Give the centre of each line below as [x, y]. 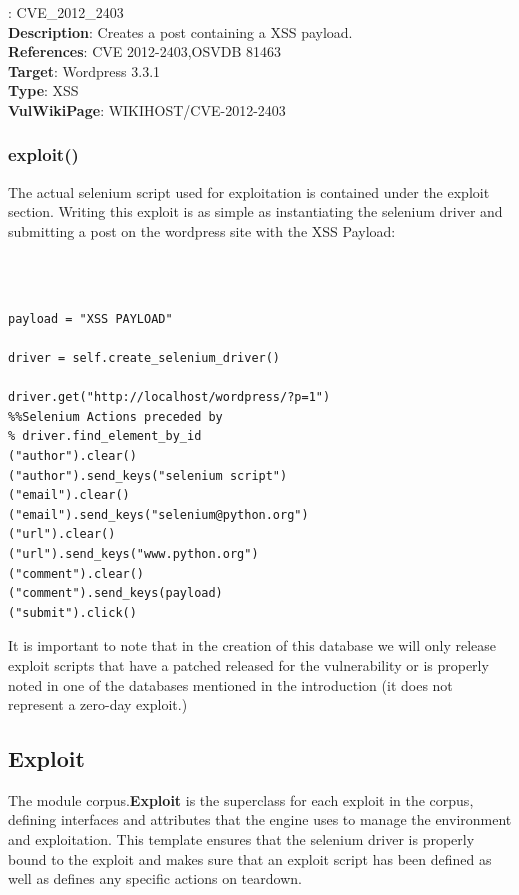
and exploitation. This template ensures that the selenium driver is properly [241, 839]
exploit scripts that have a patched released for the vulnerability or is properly [248, 664]
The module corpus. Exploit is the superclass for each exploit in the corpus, [241, 799]
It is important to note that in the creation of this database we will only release [252, 645]
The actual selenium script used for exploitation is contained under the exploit [249, 191]
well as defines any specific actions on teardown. [155, 878]
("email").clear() [69, 495]
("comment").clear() [76, 573]
